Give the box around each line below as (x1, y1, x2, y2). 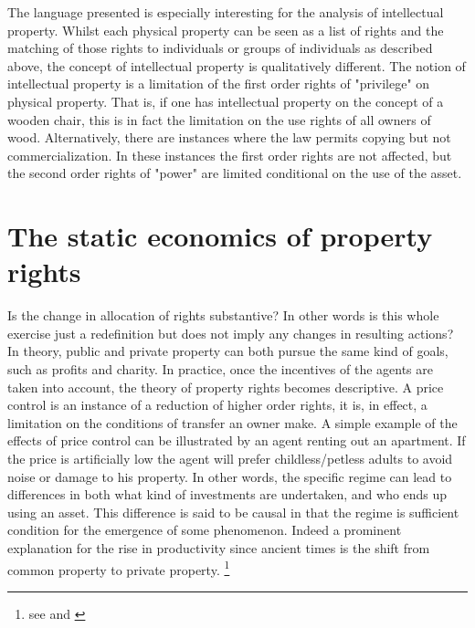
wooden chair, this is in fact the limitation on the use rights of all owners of (7, 110, 431, 129)
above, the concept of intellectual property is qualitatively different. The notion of (7, 56, 466, 75)
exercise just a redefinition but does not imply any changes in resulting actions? (7, 323, 454, 342)
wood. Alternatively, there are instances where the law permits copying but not (7, 128, 451, 147)
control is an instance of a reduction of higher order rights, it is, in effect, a (7, 395, 427, 414)
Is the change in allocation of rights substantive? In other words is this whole (7, 306, 439, 325)
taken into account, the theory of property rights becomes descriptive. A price (7, 377, 444, 396)
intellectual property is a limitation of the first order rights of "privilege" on (7, 74, 430, 93)
